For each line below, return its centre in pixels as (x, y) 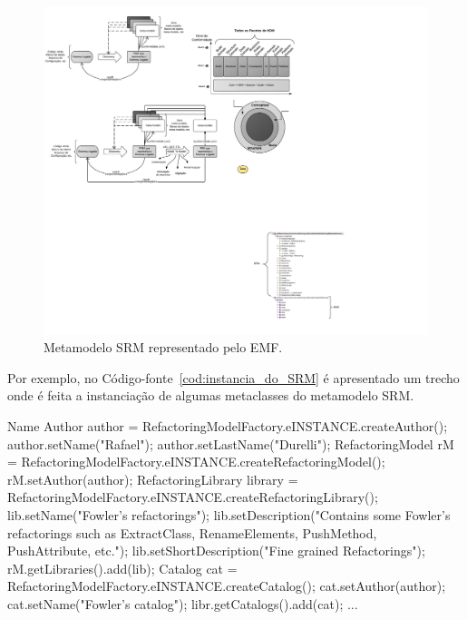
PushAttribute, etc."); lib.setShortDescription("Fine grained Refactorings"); (216, 551)
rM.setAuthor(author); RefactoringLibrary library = (153, 479)
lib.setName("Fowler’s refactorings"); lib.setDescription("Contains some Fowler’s (229, 514)
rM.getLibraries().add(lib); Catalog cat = (122, 568)
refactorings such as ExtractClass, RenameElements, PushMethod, (192, 532)
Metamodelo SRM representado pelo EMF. (163, 347)
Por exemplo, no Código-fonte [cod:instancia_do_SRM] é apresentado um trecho (233, 377)
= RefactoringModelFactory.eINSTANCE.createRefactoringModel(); (196, 462)
